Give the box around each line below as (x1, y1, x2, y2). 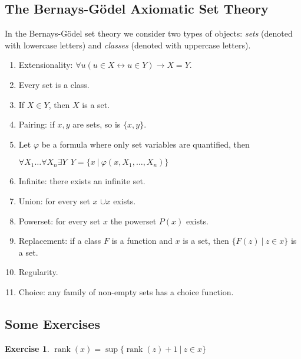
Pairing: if (18, 118, 55, 130)
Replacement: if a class (18, 234, 101, 247)
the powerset (110, 214, 157, 227)
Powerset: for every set (18, 214, 101, 227)
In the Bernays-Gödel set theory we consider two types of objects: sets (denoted (5, 27, 293, 40)
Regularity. (18, 266, 58, 278)
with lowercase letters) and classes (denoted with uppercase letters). (5, 38, 251, 51)
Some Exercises (5, 314, 100, 332)
